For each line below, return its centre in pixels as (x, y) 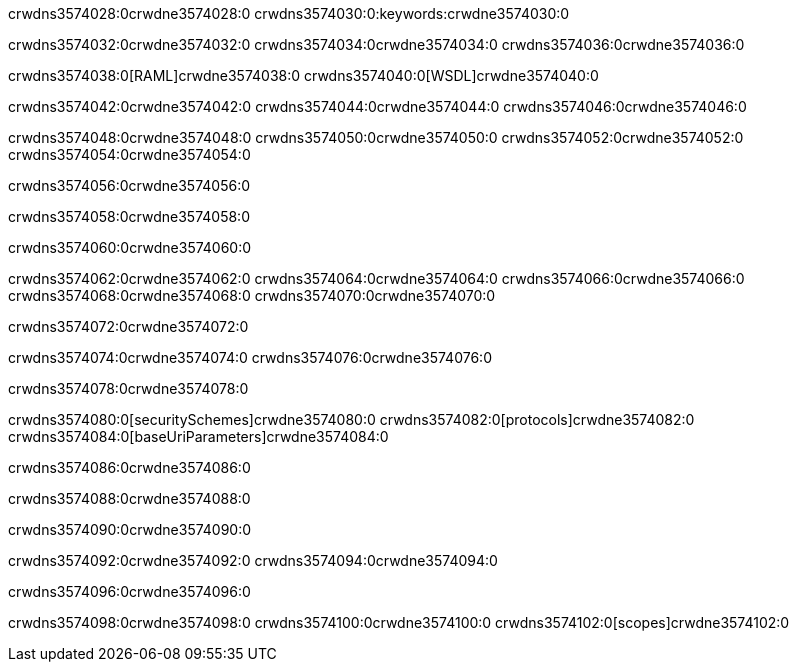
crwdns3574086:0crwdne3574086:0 (129, 467)
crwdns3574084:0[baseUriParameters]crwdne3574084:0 (198, 436)
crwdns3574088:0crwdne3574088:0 (129, 498)
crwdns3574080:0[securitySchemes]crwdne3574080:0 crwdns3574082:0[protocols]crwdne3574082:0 (351, 419)
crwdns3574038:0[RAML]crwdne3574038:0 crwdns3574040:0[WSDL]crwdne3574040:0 (303, 75)
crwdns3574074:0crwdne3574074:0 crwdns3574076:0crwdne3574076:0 (250, 357)
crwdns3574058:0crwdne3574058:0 (129, 216)
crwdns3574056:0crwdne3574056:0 (129, 185)
